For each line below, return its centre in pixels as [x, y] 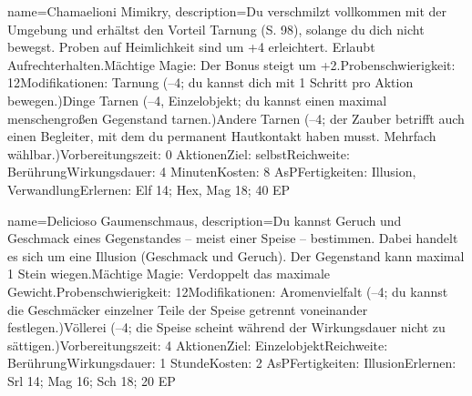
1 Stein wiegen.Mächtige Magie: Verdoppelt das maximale [169, 274]
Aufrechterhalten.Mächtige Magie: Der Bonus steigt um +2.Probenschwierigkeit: [231, 64]
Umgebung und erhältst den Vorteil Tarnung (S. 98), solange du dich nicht [216, 29]
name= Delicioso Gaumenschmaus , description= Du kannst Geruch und [205, 220]
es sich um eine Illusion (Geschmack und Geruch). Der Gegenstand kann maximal [236, 255]
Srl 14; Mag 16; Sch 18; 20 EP [92, 380]
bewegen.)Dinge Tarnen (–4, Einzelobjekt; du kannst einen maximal [197, 100]
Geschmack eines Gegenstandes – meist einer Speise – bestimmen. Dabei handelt [233, 238]
